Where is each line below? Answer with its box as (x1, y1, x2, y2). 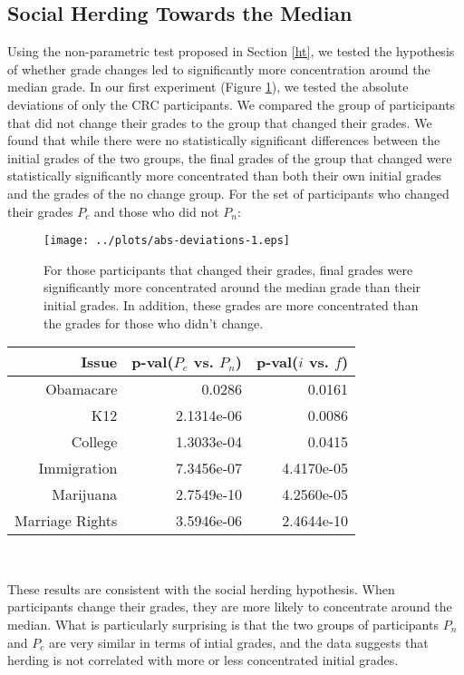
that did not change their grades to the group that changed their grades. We (7, 112, 432, 132)
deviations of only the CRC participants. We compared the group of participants (7, 94, 456, 113)
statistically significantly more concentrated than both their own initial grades (7, 166, 441, 185)
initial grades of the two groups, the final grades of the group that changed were (7, 148, 452, 167)
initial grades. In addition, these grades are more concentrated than (43, 295, 419, 314)
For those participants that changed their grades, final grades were (43, 259, 413, 279)
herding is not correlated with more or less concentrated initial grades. (7, 651, 399, 670)
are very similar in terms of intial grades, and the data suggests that (48, 632, 429, 651)
